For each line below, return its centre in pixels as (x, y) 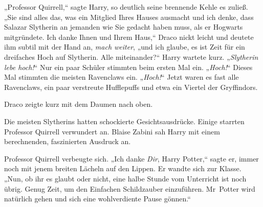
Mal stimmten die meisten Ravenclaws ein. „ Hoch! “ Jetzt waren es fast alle (122, 77)
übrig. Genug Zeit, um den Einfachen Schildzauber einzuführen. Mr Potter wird (130, 188)
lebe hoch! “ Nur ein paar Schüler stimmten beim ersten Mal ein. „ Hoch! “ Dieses (128, 67)
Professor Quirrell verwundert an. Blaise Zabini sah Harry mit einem (112, 131)
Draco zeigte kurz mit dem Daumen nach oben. (79, 104)
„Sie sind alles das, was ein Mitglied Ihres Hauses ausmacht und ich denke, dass (129, 17)
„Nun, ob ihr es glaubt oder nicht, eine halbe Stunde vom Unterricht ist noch (125, 178)
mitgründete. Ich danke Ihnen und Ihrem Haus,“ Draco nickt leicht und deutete (129, 37)
